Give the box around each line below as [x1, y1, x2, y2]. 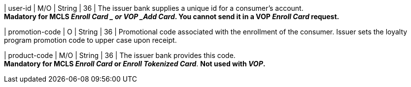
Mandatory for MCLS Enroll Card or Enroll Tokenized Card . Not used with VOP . [4, 59, 266, 68]
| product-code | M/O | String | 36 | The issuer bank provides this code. [4, 51, 236, 59]
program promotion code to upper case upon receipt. [4, 36, 177, 44]
